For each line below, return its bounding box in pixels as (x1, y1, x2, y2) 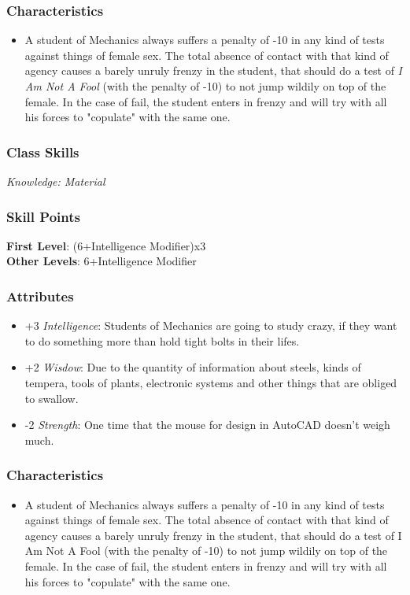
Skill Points (6, 206, 80, 226)
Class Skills (6, 142, 79, 161)
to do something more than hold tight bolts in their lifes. (24, 332, 300, 349)
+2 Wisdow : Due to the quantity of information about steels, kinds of (24, 359, 361, 375)
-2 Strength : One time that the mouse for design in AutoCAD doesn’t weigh (24, 416, 390, 433)
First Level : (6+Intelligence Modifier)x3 (6, 237, 206, 253)
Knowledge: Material (6, 173, 105, 189)
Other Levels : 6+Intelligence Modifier (6, 253, 197, 269)
